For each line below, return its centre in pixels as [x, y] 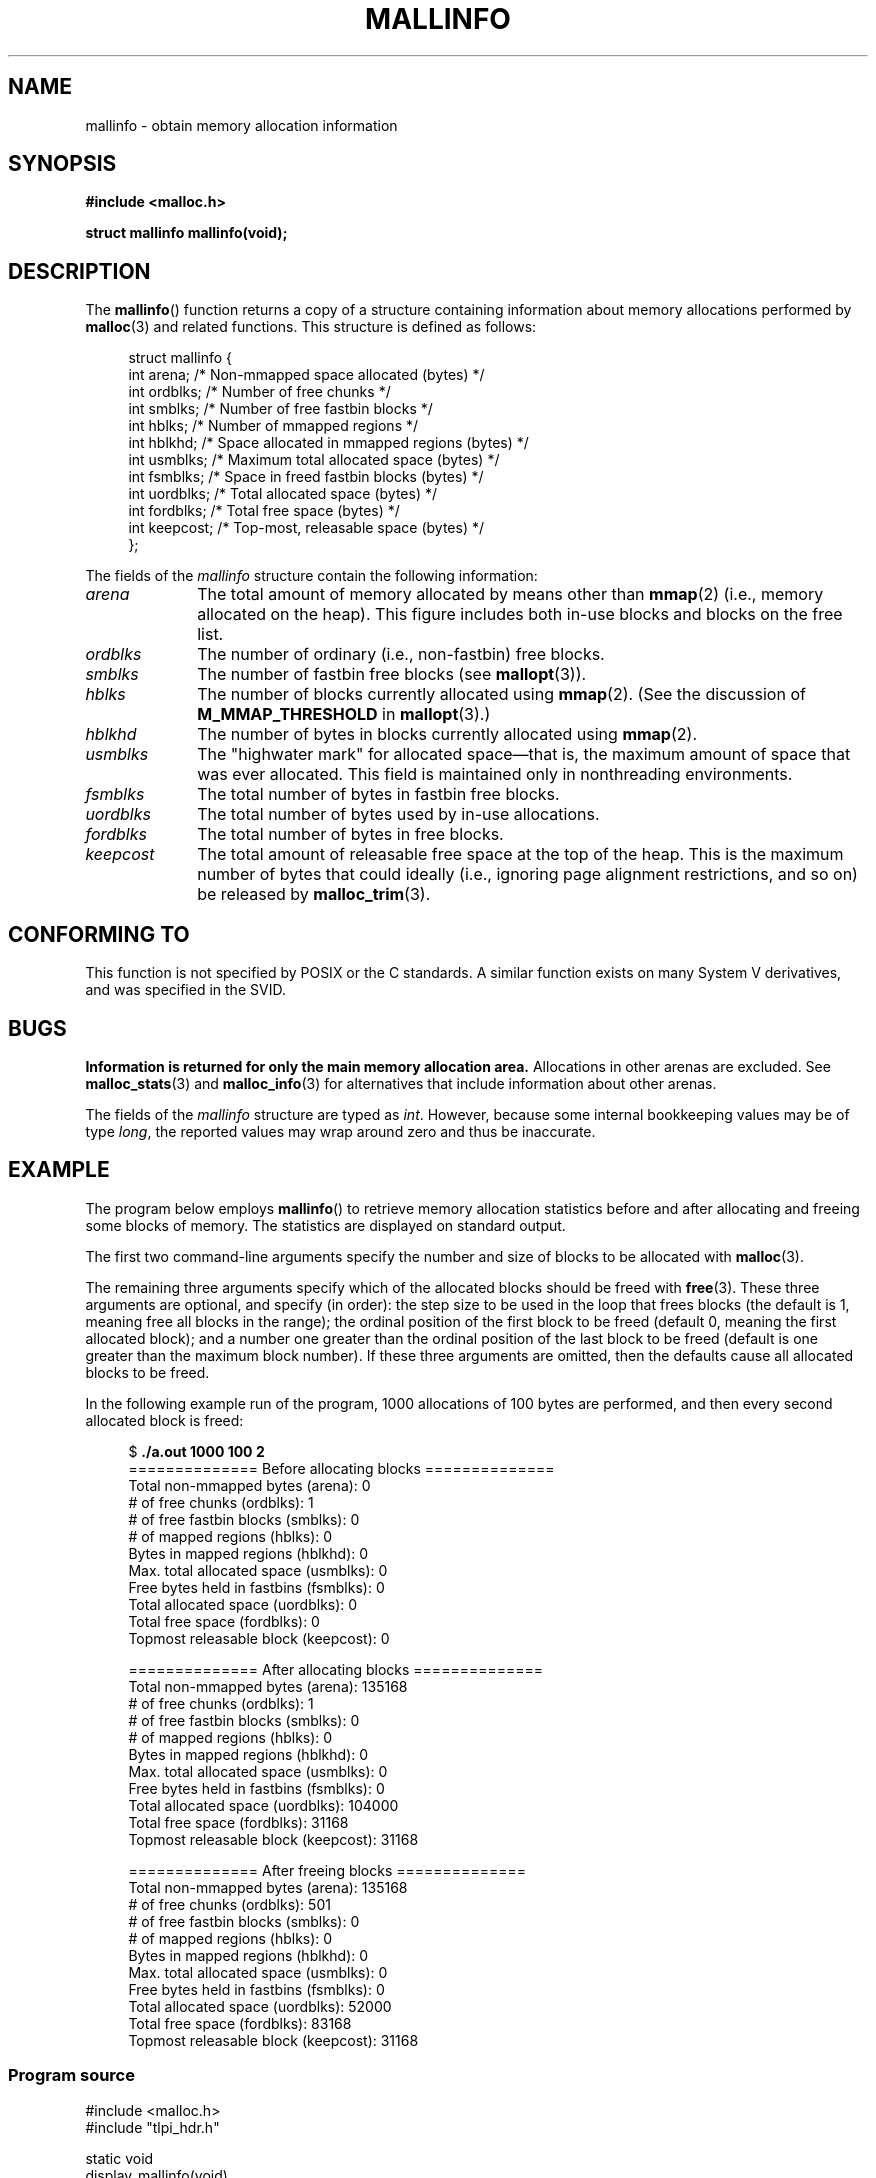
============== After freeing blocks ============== [327, 1870]
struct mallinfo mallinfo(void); [186, 233]
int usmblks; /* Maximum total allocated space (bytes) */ [314, 460]
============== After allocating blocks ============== [336, 1669]
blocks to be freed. [147, 1372]
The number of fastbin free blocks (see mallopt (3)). [392, 674]
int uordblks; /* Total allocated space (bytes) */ [283, 494]
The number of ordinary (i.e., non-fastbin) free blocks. [401, 654]
